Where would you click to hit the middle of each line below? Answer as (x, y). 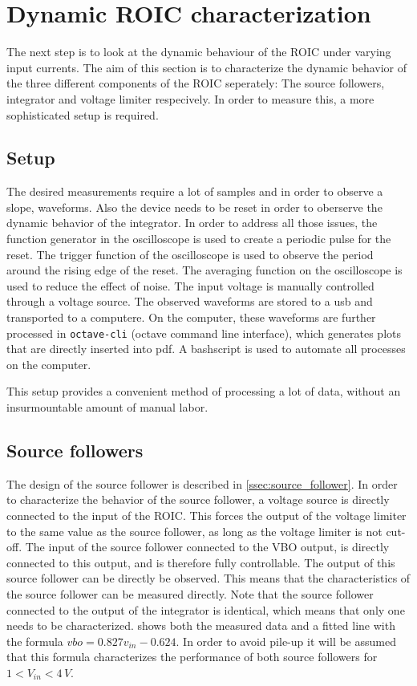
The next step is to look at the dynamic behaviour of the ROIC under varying (199, 52)
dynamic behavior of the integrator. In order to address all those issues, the (192, 223)
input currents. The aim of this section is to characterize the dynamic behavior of (207, 67)
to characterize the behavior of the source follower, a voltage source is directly (198, 499)
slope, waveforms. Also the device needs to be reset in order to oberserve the (194, 207)
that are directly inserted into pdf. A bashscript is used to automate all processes (206, 349)
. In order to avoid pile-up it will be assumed (286, 641)
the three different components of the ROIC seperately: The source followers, (196, 83)
